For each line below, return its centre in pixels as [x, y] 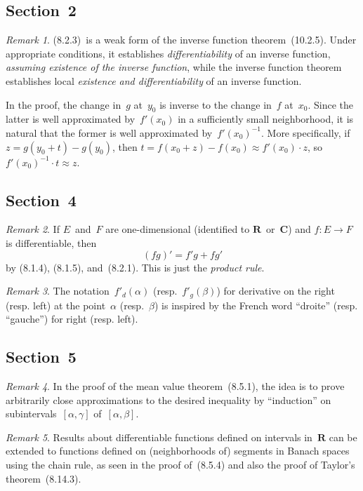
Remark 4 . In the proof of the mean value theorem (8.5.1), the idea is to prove [175, 385]
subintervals [31, 413]
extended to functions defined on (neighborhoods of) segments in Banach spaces [178, 451]
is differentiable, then [51, 242]
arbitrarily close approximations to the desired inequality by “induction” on [169, 399]
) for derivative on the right [276, 291]
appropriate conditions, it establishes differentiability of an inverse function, [168, 53]
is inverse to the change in [216, 104]
